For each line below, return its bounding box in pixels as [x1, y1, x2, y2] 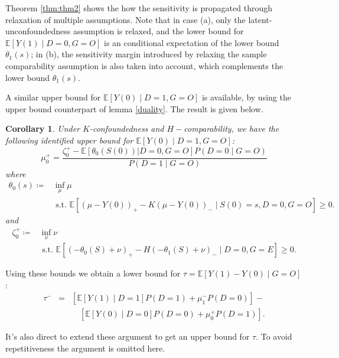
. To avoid [256, 330, 292, 343]
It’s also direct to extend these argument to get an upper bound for [5, 330, 250, 343]
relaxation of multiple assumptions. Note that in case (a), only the [5, 13, 246, 25]
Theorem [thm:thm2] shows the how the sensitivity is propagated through [5, 2, 273, 14]
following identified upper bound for [5, 134, 133, 146]
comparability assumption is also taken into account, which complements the [5, 59, 283, 71]
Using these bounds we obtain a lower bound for [5, 267, 181, 279]
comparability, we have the [184, 122, 279, 135]
